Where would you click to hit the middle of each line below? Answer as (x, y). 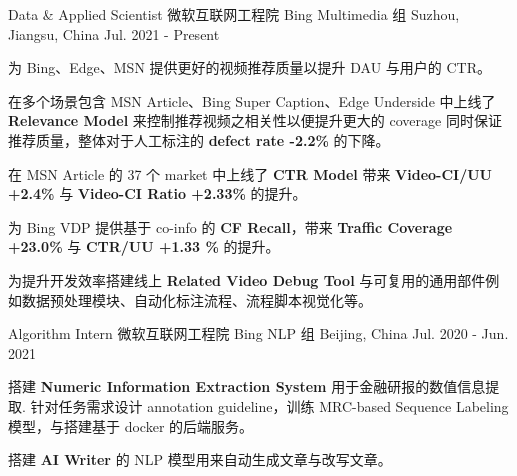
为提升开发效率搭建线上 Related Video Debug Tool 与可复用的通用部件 (247, 279)
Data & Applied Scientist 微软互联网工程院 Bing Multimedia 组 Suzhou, (234, 14)
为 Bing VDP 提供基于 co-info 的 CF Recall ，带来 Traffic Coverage (230, 226)
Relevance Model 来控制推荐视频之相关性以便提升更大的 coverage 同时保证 (255, 120)
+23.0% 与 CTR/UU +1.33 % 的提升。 (144, 246)
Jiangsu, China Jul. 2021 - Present (114, 33)
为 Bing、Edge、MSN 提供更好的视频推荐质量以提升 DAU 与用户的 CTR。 (249, 67)
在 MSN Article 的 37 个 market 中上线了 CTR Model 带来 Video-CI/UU (250, 173)
